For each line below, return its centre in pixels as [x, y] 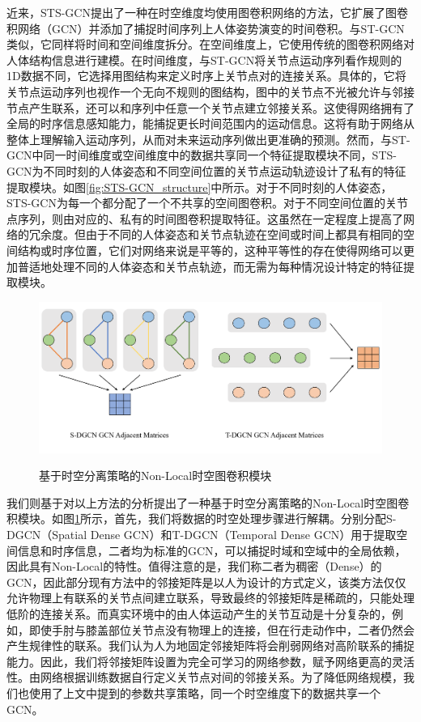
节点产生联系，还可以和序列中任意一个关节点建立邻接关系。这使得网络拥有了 [210, 107]
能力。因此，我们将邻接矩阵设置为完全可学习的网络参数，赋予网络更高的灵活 [210, 661]
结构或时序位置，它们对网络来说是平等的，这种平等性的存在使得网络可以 [210, 250]
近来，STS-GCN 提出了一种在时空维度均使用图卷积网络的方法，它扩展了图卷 [207, 12]
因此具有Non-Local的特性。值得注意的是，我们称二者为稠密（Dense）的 [194, 566]
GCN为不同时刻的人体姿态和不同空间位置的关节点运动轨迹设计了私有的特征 [206, 170]
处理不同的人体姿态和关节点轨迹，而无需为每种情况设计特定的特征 [227, 266]
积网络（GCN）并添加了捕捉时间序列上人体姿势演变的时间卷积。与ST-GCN [206, 28]
